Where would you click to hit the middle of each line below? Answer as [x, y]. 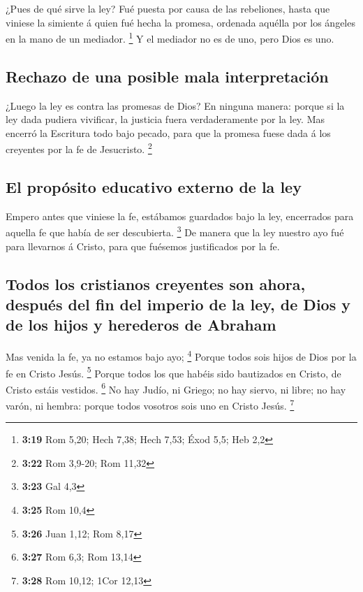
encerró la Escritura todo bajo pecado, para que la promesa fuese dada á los [168, 132]
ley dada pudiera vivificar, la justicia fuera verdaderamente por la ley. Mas [165, 119]
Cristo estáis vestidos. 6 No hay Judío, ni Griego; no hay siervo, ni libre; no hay [176, 388]
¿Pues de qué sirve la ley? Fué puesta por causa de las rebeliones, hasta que [168, 8]
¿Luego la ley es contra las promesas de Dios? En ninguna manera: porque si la [175, 105]
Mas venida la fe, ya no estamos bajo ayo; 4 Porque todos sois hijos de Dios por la [181, 355]
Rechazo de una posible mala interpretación [167, 76]
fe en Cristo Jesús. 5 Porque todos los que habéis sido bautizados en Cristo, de [173, 372]
